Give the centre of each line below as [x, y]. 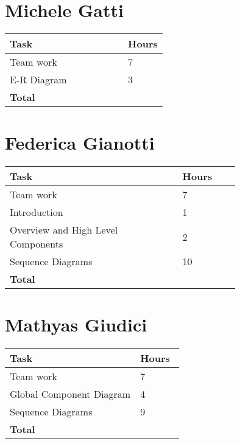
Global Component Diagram [70, 394]
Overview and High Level [64, 230]
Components [37, 244]
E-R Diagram [38, 80]
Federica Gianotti [80, 143]
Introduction [37, 212]
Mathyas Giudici [76, 324]
